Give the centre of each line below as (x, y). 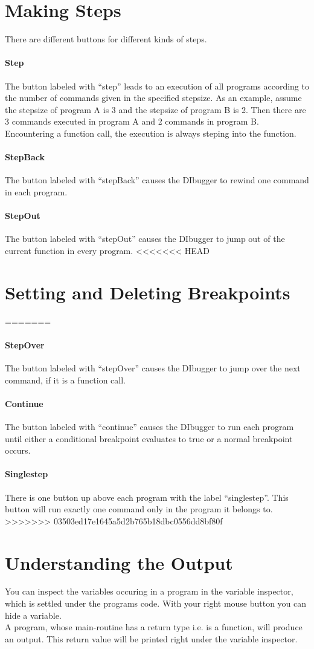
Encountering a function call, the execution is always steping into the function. (151, 133)
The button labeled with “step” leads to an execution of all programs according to (157, 86)
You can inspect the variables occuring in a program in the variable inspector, (149, 591)
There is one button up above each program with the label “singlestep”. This (147, 497)
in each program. (36, 191)
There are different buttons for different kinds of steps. (106, 39)
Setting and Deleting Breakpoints (148, 292)
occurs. (18, 450)
